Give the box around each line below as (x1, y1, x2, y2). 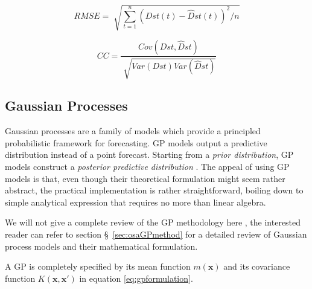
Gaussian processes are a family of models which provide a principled (5, 125, 261, 137)
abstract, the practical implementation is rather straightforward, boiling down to (5, 184, 304, 196)
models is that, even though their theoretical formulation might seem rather (5, 172, 285, 184)
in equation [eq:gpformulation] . (79, 271, 193, 284)
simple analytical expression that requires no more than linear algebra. (5, 195, 266, 208)
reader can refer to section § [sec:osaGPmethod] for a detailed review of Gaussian (5, 227, 307, 240)
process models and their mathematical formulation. (5, 239, 198, 252)
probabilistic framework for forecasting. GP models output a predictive (5, 136, 267, 149)
